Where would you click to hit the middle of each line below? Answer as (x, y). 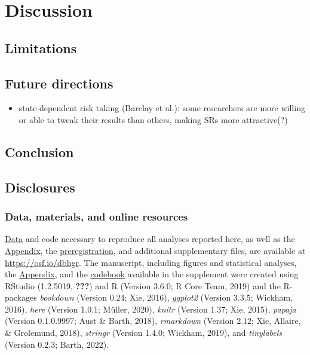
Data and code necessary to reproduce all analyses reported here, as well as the (150, 239)
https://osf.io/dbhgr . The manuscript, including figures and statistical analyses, (151, 262)
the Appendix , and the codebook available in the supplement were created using (152, 274)
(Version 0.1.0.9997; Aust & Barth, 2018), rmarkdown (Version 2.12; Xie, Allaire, (153, 321)
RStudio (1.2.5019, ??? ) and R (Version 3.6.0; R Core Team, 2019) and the (143, 285)
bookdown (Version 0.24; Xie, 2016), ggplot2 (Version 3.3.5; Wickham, (166, 297)
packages (21, 297)
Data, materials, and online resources (96, 217)
